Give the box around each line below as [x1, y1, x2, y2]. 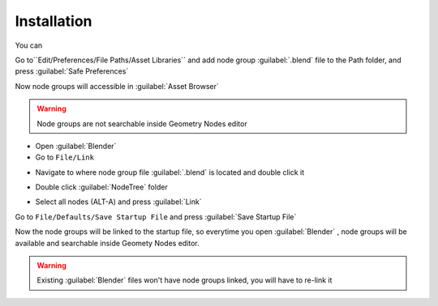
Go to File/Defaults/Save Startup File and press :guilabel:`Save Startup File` [15, 211, 297, 222]
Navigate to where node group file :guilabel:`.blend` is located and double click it [35, 167, 305, 177]
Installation [15, 12, 92, 30]
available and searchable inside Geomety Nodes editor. [15, 238, 200, 248]
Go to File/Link [35, 152, 95, 162]
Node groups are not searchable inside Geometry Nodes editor [36, 118, 247, 129]
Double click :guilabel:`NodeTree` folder [35, 182, 168, 192]
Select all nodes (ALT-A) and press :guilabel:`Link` [35, 197, 202, 206]
